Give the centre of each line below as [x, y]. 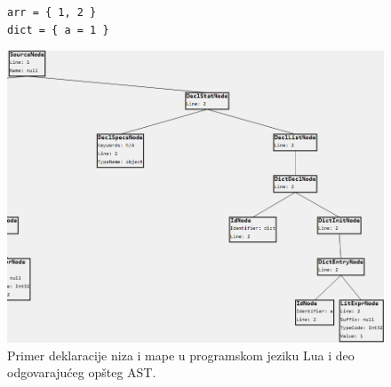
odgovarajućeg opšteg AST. [82, 372]
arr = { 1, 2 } [52, 12]
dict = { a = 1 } [58, 30]
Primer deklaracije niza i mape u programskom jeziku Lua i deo [181, 355]
